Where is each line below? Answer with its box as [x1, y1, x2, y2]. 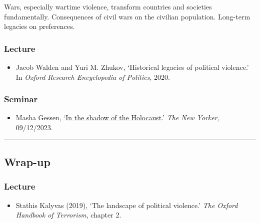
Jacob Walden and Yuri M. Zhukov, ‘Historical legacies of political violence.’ [15, 62, 249, 72]
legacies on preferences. [4, 21, 75, 31]
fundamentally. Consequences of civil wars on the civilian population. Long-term [4, 11, 250, 21]
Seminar [4, 93, 38, 105]
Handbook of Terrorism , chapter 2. [15, 210, 121, 220]
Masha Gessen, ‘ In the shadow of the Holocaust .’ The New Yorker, [15, 112, 219, 123]
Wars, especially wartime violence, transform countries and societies [4, 1, 212, 11]
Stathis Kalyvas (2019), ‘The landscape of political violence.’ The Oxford [15, 200, 238, 210]
